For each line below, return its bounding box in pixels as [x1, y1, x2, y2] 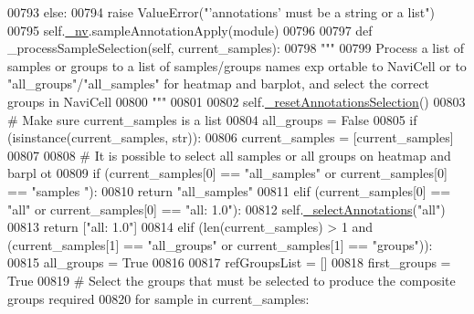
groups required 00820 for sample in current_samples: [7, 288, 310, 308]
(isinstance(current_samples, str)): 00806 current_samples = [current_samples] [7, 128, 454, 147]
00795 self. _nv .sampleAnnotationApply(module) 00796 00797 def [7, 20, 373, 39]
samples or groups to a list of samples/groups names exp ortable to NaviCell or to [7, 56, 467, 75]
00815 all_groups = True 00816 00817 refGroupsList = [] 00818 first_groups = [7, 253, 451, 272]
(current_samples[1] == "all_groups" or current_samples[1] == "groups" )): [7, 235, 433, 254]
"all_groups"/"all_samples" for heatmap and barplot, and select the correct [7, 74, 430, 93]
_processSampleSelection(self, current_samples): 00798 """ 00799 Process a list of [7, 38, 465, 58]
